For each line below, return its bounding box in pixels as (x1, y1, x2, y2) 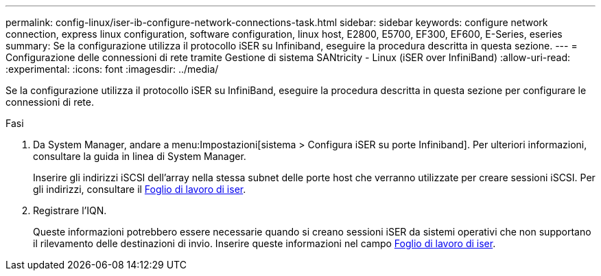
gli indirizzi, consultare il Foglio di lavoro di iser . (33, 183, 246, 195)
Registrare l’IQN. (33, 205, 107, 216)
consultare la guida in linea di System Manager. (33, 150, 246, 162)
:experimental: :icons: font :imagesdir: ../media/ (5, 63, 219, 75)
